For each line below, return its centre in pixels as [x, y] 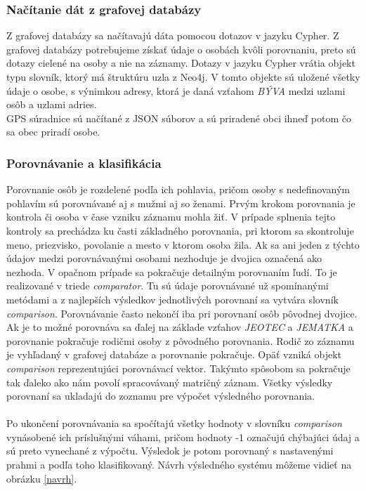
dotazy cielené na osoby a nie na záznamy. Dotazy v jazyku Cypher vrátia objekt [181, 63]
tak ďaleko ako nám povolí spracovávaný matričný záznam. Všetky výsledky [170, 382]
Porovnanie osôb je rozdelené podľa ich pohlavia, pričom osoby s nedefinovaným [178, 189]
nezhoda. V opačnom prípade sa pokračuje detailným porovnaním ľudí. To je [172, 271]
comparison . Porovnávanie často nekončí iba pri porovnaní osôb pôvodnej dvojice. [182, 313]
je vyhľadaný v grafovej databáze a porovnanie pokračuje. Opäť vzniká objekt [174, 354]
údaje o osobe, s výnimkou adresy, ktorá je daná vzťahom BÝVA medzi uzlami [176, 90]
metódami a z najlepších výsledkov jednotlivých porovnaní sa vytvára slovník [172, 299]
